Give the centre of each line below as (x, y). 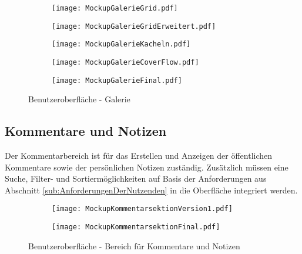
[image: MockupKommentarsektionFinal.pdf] (136, 227)
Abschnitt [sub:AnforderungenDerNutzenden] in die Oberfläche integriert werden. (151, 190)
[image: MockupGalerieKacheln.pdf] (121, 44)
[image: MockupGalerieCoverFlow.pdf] (125, 62)
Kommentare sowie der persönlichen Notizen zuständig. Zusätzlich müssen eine (147, 167)
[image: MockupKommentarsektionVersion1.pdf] (142, 209)
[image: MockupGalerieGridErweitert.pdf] (134, 26)
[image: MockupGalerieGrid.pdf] (115, 8)
